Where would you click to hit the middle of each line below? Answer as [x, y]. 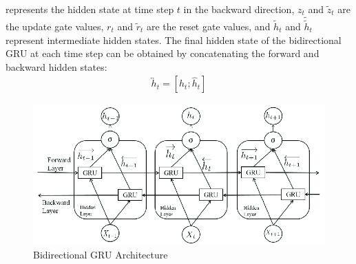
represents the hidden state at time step [90, 9]
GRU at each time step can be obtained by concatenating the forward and [163, 53]
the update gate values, [55, 26]
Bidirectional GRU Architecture [101, 255]
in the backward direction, [239, 9]
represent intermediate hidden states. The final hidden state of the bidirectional [174, 40]
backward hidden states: [56, 66]
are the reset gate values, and [208, 26]
